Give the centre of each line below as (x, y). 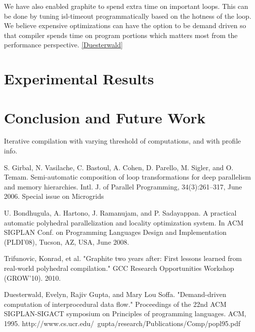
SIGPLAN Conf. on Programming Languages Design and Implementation (115, 232)
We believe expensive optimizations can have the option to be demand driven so (125, 25)
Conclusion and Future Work (105, 117)
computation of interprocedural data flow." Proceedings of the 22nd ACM (115, 304)
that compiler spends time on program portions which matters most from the (121, 35)
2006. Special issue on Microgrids (54, 196)
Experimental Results (79, 79)
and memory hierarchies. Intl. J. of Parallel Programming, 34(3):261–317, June (123, 186)
